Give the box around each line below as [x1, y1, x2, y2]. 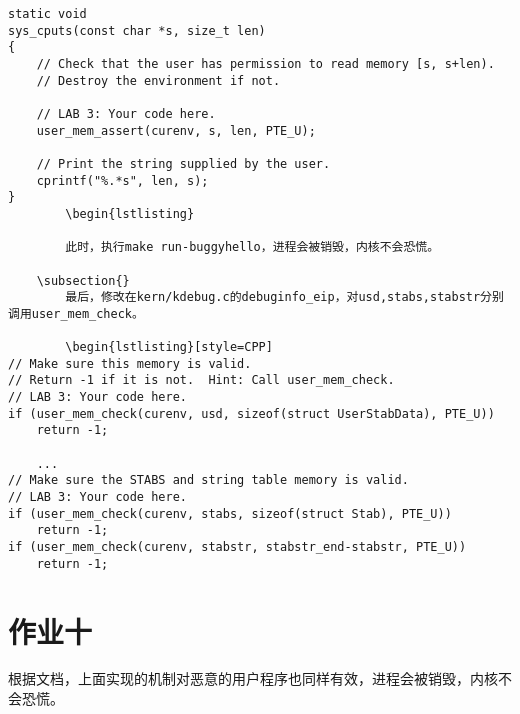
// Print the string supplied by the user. [36, 156, 331, 171]
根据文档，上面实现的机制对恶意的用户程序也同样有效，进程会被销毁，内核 [8, 668, 498, 689]
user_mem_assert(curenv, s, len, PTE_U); [36, 123, 316, 138]
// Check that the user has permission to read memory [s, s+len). [36, 56, 495, 71]
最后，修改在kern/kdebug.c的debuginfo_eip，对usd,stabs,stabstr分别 [65, 290, 504, 305]
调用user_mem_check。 [8, 306, 144, 321]
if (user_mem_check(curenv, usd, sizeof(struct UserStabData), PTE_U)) [8, 406, 495, 421]
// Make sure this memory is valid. [8, 356, 252, 371]
